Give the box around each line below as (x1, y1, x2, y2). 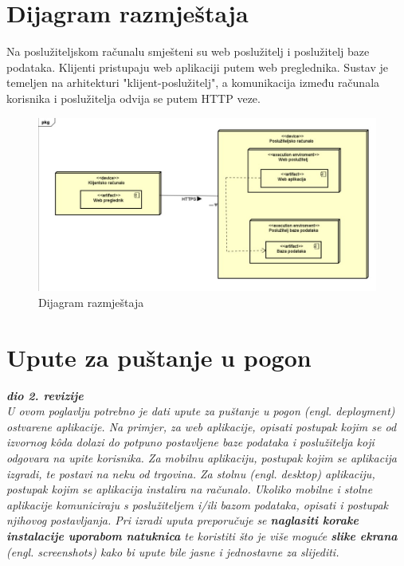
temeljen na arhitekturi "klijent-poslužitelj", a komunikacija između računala (6, 74, 380, 91)
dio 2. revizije (6, 387, 84, 403)
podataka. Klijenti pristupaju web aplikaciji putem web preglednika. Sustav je (6, 58, 389, 75)
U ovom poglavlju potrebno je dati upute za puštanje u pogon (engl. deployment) (6, 403, 395, 419)
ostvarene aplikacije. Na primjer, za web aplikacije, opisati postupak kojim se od (6, 418, 397, 434)
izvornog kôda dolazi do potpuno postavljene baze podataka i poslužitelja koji (6, 434, 375, 450)
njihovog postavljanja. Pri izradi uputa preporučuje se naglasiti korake (6, 512, 359, 529)
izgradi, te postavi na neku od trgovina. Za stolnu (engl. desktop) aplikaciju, (6, 465, 375, 481)
